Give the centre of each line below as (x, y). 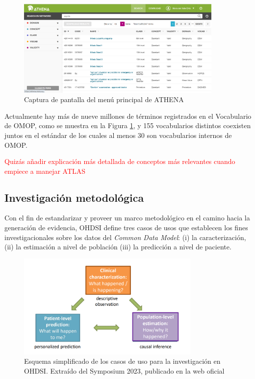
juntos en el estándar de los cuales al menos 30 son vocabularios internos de (118, 135)
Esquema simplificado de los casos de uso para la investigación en (122, 361)
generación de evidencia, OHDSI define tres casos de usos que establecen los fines (126, 228)
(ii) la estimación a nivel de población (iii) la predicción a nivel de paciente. (118, 247)
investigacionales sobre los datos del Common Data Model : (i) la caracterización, (125, 237)
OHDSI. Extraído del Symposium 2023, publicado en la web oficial (124, 371)
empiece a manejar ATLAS (45, 171)
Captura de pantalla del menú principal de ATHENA (104, 99)
